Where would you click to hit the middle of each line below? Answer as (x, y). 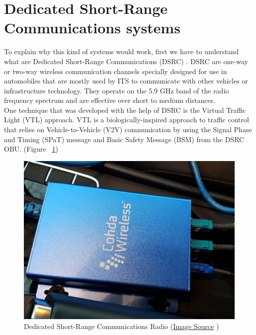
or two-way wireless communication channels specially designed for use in (116, 71)
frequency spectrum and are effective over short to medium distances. (110, 100)
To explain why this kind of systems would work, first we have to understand (121, 51)
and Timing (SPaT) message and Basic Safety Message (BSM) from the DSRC (124, 139)
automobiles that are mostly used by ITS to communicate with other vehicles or (126, 81)
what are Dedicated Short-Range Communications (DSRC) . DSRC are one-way (126, 61)
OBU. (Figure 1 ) (31, 149)
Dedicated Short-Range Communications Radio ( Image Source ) (122, 326)
